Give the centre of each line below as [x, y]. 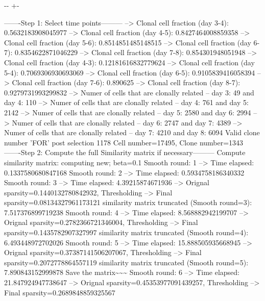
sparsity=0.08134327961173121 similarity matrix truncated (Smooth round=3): [128, 202]
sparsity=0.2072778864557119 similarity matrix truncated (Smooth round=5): [126, 262]
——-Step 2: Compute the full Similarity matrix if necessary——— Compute [125, 152]
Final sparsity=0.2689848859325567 [60, 292]
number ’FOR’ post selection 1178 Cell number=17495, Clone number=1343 [124, 142]
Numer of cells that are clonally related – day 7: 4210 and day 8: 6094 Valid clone [132, 132]
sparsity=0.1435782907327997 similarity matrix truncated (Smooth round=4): [126, 232]
